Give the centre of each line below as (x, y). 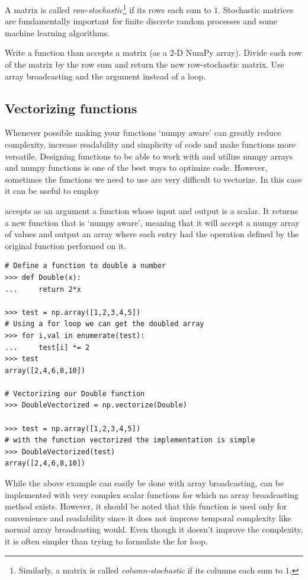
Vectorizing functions (71, 108)
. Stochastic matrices (256, 9)
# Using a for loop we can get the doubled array (105, 324)
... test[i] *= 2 (47, 347)
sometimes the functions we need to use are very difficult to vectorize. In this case (153, 179)
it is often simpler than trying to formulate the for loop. (106, 541)
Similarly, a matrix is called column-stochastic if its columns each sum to (151, 570)
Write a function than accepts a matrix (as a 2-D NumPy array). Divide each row (153, 52)
